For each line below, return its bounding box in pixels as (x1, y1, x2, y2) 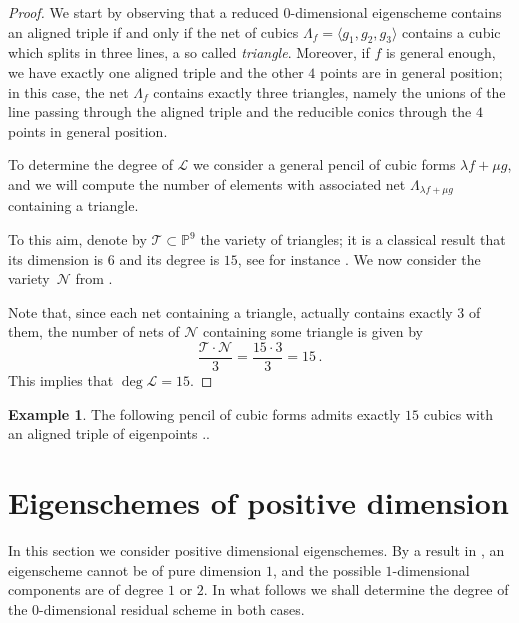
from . (75, 268, 113, 289)
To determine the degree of (8, 154, 173, 175)
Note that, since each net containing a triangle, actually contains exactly (8, 301, 453, 322)
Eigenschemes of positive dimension (8, 482, 509, 522)
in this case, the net (8, 81, 129, 102)
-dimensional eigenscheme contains (290, 2, 502, 22)
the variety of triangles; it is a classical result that (200, 229, 506, 249)
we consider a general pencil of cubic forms (193, 154, 456, 175)
